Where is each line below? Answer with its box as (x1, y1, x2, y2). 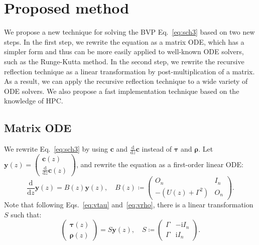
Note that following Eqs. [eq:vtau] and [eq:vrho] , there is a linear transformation (4, 199, 253, 209)
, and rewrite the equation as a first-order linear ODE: (76, 159, 243, 169)
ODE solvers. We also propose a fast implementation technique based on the (4, 85, 239, 96)
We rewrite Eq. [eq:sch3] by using (4, 144, 108, 154)
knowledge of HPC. (4, 95, 63, 106)
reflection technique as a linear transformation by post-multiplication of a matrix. (4, 66, 255, 76)
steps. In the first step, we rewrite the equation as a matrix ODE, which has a (4, 36, 244, 47)
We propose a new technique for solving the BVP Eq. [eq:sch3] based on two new (4, 27, 255, 37)
